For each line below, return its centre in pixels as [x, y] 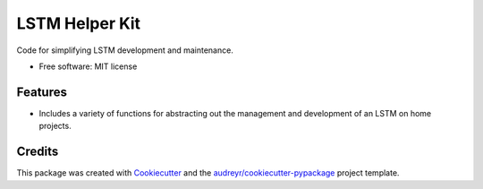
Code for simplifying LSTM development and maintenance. [125, 50]
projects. [55, 126]
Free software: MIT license [88, 66]
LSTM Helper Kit [79, 23]
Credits [38, 152]
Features [42, 92]
